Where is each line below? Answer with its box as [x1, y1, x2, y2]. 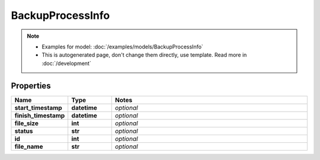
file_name [14, 142, 43, 151]
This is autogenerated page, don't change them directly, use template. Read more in [41, 51, 247, 58]
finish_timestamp [14, 111, 65, 119]
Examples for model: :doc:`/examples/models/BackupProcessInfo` [41, 43, 204, 50]
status [14, 127, 33, 135]
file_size [14, 119, 39, 127]
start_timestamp [14, 103, 62, 112]
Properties [11, 80, 51, 91]
